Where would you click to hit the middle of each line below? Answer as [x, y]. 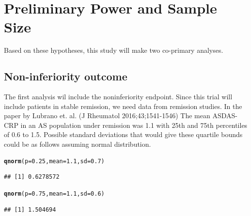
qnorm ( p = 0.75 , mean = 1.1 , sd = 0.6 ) [54, 193]
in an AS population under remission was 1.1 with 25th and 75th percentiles [134, 125]
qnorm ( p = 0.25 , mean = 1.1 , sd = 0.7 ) [54, 161]
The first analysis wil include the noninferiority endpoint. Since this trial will [118, 97]
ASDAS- [225, 116]
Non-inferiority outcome [66, 76]
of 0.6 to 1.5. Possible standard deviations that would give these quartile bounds [123, 134]
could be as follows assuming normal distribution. [78, 144]
